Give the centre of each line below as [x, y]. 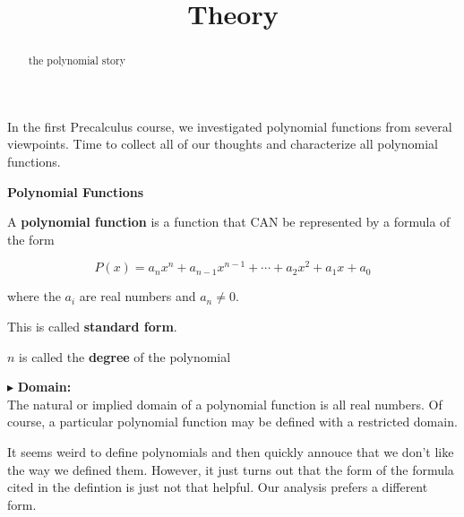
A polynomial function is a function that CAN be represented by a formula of [229, 222]
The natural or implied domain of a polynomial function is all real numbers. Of [225, 404]
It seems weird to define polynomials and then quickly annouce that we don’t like [231, 452]
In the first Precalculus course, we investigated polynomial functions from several [230, 126]
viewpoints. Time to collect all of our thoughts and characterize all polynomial [223, 144]
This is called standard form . [92, 327]
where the [34, 296]
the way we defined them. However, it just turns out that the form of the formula [231, 469]
